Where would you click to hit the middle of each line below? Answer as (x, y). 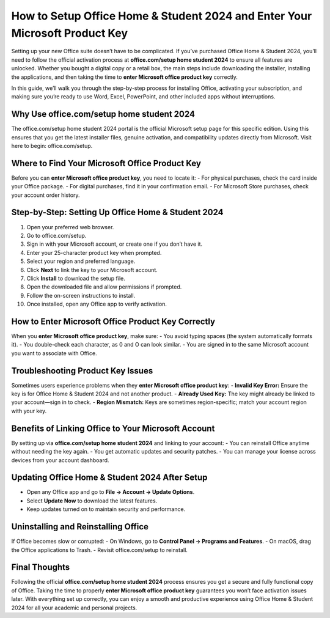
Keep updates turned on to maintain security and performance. (106, 509)
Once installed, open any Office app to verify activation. (97, 304)
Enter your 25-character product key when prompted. (94, 252)
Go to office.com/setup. (57, 235)
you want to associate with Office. (54, 353)
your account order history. (46, 195)
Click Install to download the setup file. (76, 278)
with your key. (29, 411)
